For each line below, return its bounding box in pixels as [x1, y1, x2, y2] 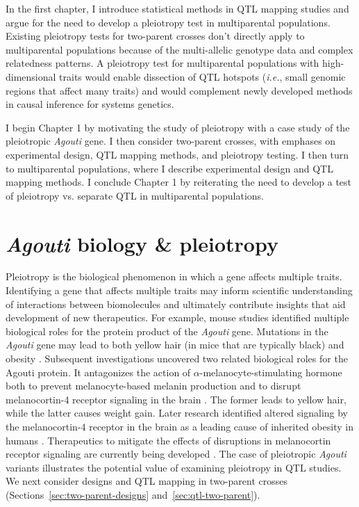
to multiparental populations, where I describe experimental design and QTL [6, 161, 333, 175]
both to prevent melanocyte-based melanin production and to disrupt [6, 378, 301, 393]
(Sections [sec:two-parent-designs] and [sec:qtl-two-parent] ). [6, 487, 260, 501]
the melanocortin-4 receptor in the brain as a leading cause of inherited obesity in [6, 419, 353, 433]
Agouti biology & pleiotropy [6, 229, 278, 258]
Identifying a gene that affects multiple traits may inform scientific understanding [6, 283, 353, 298]
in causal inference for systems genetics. [6, 97, 174, 111]
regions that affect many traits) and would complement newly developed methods [6, 83, 353, 97]
